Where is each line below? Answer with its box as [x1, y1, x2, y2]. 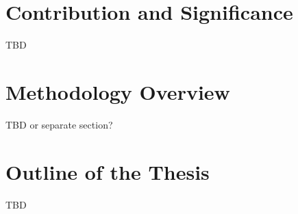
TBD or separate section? [5, 117, 113, 131]
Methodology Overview [5, 77, 230, 105]
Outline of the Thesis [5, 157, 210, 185]
